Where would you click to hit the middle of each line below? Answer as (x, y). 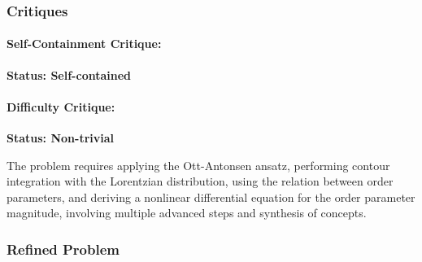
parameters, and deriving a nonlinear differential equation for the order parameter (211, 196)
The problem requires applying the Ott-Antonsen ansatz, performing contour (198, 165)
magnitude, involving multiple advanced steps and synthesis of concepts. (187, 213)
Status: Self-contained (69, 74)
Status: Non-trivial (60, 138)
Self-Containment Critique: (84, 44)
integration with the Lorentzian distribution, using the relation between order (200, 181)
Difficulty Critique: (61, 106)
